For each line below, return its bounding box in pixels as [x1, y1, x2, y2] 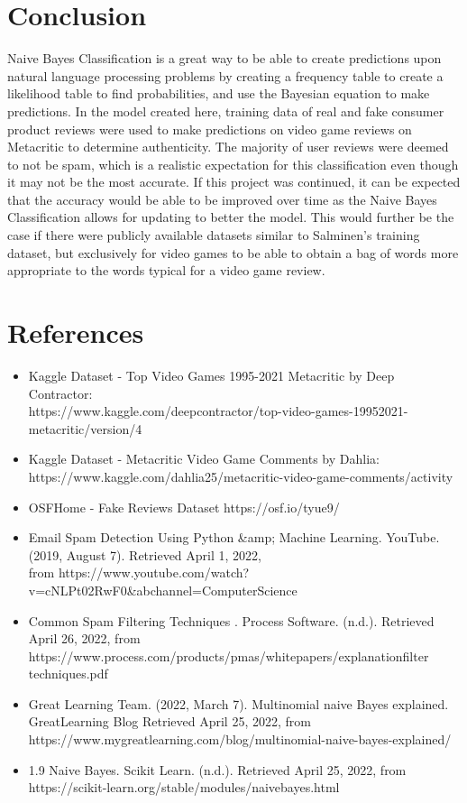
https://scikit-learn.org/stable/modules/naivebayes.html [28, 778, 340, 797]
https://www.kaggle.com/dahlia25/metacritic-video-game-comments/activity [28, 466, 453, 485]
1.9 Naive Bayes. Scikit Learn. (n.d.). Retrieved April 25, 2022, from [28, 760, 407, 779]
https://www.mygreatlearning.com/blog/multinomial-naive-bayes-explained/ [28, 730, 452, 749]
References [7, 314, 144, 351]
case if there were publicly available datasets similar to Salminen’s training [7, 226, 420, 245]
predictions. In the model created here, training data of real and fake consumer [7, 101, 444, 120]
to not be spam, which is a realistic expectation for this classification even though [7, 154, 459, 173]
